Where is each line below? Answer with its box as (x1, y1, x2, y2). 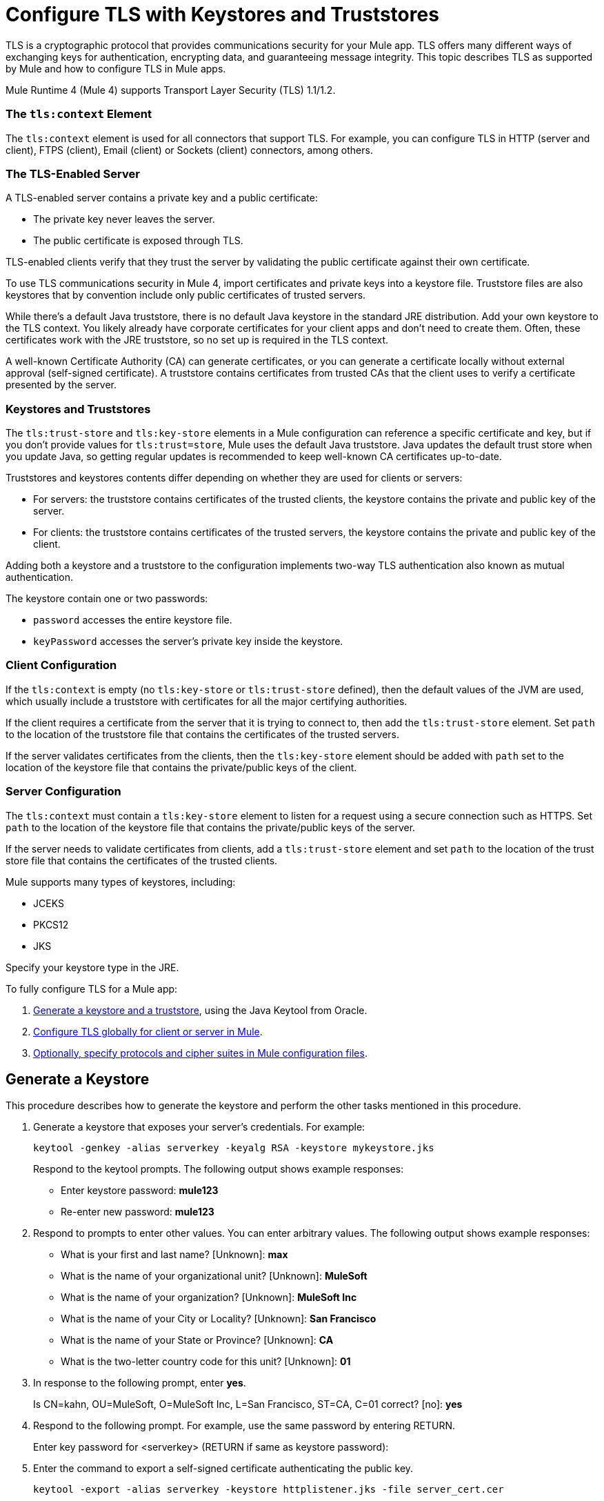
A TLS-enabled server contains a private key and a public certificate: (6, 192, 318, 204)
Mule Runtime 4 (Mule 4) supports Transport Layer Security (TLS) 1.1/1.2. (6, 83, 336, 96)
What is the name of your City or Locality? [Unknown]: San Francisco (61, 1313, 376, 1325)
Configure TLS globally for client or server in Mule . (33, 1025, 263, 1037)
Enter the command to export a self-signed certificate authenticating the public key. (33, 1462, 414, 1475)
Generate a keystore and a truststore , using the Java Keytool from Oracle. (33, 1004, 368, 1016)
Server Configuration (6, 784, 121, 799)
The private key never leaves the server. (33, 213, 215, 226)
